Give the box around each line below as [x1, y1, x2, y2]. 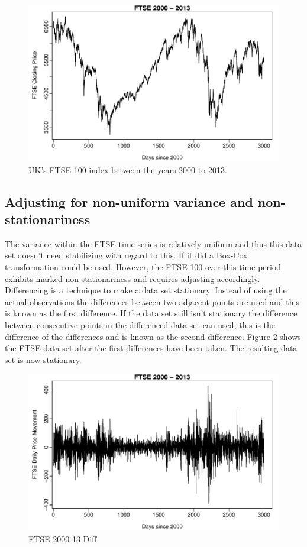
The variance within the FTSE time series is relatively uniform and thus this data [5, 237, 302, 250]
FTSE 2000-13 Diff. [28, 532, 99, 545]
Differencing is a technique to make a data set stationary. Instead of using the [5, 284, 287, 296]
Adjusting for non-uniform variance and [5, 192, 253, 211]
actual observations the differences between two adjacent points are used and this [5, 295, 299, 308]
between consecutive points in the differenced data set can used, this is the [5, 318, 276, 331]
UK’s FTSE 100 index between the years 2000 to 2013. [28, 163, 227, 176]
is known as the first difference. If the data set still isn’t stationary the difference [5, 307, 298, 319]
